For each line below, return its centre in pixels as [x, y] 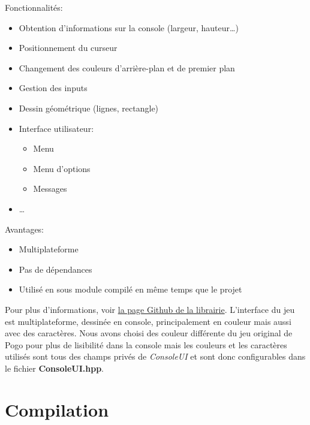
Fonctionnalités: [34, 7]
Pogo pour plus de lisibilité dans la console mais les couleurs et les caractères [146, 344]
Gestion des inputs [53, 88]
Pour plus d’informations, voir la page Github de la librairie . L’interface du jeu [150, 309]
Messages [50, 189]
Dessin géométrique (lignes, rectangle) [89, 108]
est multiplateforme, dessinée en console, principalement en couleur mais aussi [148, 321]
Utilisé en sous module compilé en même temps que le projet [130, 289]
